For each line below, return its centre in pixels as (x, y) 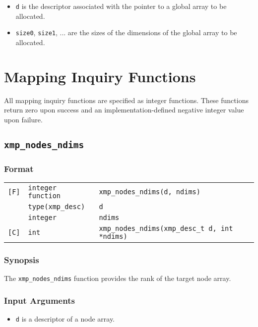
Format (19, 168)
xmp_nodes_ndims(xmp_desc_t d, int (166, 228)
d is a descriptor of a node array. (65, 319)
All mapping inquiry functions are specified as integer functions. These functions (126, 100)
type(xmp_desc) (57, 206)
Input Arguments (39, 300)
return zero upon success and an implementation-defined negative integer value (124, 110)
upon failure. (23, 119)
